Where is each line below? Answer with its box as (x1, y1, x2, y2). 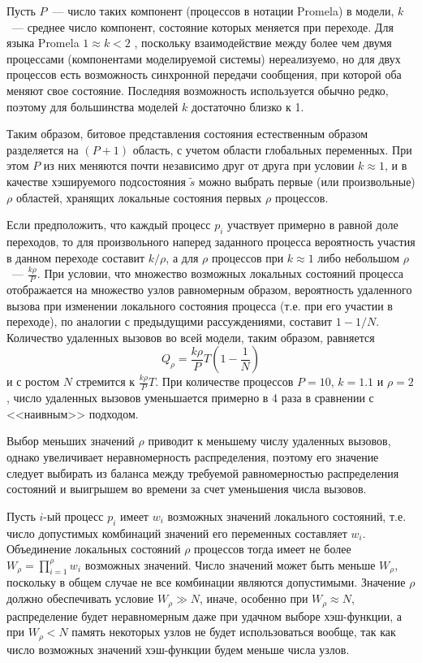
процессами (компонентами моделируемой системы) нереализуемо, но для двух (6, 50, 401, 67)
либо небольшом (317, 249, 400, 266)
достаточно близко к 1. (191, 97, 304, 115)
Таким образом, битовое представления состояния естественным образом (6, 125, 368, 142)
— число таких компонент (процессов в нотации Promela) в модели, (52, 2, 394, 19)
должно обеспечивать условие (6, 590, 154, 607)
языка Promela (6, 34, 80, 51)
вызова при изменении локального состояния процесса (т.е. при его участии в (6, 297, 393, 314)
